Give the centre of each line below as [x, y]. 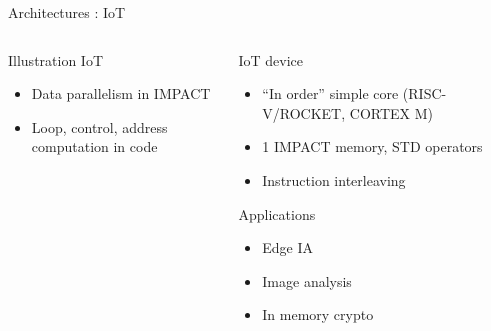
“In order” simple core [330, 93]
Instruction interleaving [334, 179]
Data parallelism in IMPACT [121, 93]
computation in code [94, 146]
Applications [277, 213]
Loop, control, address [99, 126]
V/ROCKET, [304, 112]
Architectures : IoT [67, 12]
